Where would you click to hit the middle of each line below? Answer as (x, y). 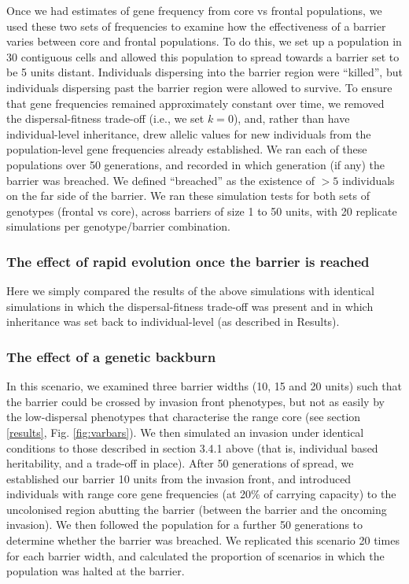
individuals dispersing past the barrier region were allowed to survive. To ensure (199, 87)
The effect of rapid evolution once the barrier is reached (188, 261)
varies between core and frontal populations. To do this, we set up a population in (204, 41)
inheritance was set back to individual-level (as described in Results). (173, 322)
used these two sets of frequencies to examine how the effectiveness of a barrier (196, 26)
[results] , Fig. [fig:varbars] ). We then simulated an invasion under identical (185, 432)
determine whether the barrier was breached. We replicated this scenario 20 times (203, 540)
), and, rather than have (291, 118)
